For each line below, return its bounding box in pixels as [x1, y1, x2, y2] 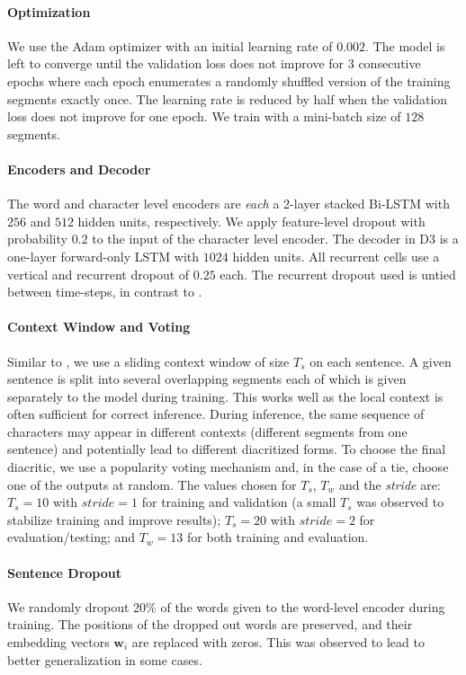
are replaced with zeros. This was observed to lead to [131, 633, 425, 652]
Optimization [7, 2, 91, 21]
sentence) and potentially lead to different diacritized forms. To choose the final [7, 440, 446, 458]
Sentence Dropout [7, 563, 121, 582]
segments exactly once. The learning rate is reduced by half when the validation [7, 89, 448, 108]
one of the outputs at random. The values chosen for [7, 475, 297, 493]
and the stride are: [338, 475, 441, 493]
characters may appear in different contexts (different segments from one [7, 422, 408, 440]
